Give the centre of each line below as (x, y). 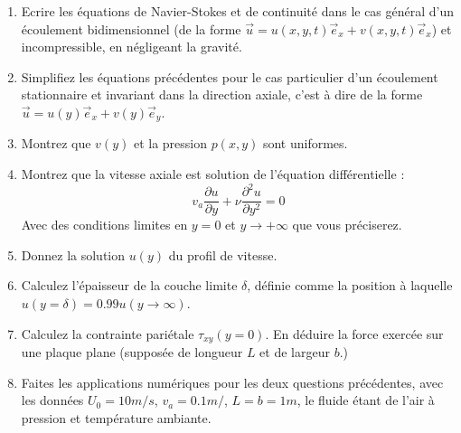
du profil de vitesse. (223, 254)
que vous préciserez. (347, 225)
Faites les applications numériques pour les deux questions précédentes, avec (232, 382)
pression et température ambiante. (116, 417)
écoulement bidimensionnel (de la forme (131, 28)
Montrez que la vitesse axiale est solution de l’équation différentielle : (213, 174)
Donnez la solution (73, 254)
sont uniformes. (305, 143)
